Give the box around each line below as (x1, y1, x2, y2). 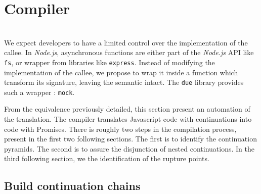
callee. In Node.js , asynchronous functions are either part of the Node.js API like (4, 47, 254, 58)
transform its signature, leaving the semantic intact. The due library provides (4, 77, 244, 87)
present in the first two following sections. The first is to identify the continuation (4, 133, 257, 144)
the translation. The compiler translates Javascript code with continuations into (4, 114, 252, 124)
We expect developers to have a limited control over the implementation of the (4, 37, 248, 47)
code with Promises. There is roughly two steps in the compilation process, (4, 123, 237, 134)
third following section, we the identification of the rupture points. (4, 153, 209, 164)
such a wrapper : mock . (4, 86, 75, 97)
